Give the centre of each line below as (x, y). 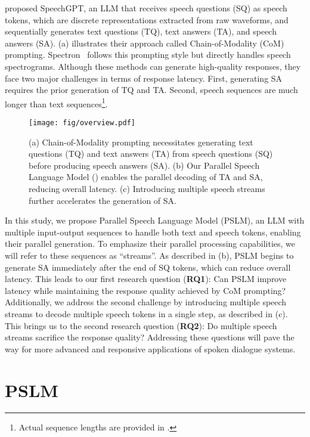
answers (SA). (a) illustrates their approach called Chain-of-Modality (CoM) (145, 43)
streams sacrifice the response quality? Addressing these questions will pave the (150, 337)
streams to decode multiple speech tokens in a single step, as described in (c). (146, 313)
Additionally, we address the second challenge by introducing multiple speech (146, 302)
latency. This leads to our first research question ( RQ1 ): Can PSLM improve (146, 279)
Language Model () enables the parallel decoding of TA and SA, (146, 177)
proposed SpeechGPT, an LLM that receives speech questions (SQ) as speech (146, 8)
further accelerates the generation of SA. (103, 200)
